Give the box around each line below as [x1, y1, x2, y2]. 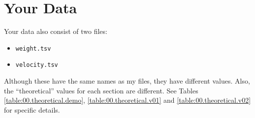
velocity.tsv [15, 61, 58, 69]
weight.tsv [15, 45, 51, 52]
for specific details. [4, 104, 60, 115]
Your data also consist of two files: [4, 26, 107, 36]
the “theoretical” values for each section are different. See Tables [4, 85, 198, 95]
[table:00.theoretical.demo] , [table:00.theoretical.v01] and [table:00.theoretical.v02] [4, 95, 251, 105]
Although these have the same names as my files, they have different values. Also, [4, 76, 250, 86]
